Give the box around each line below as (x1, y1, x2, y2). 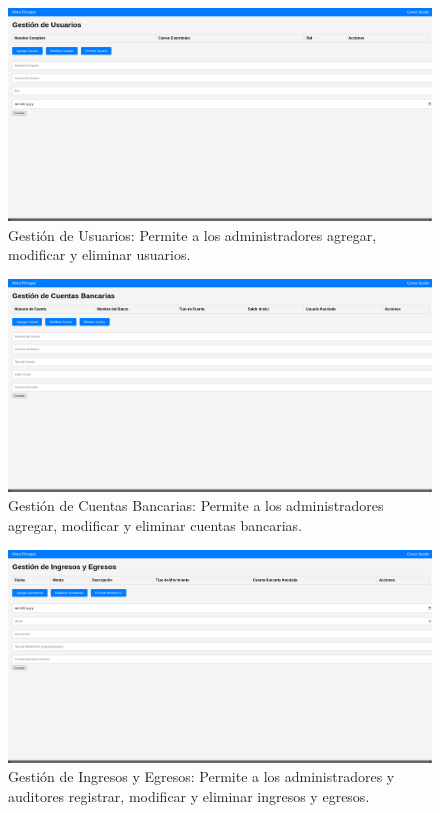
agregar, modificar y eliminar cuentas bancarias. (8, 515, 302, 536)
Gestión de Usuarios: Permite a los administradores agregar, (8, 224, 377, 245)
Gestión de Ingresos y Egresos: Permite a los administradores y (8, 766, 395, 787)
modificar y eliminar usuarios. (8, 244, 191, 265)
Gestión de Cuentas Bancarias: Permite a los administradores (8, 495, 384, 516)
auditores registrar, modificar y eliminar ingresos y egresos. (8, 785, 370, 806)
